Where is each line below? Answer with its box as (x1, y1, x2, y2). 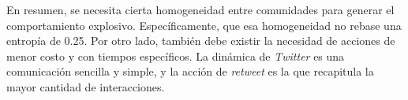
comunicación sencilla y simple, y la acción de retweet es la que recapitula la (6, 63, 374, 80)
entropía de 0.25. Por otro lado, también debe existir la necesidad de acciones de (6, 32, 395, 49)
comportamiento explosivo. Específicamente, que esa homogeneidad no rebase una (6, 17, 402, 33)
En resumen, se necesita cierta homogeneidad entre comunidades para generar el (6, 2, 395, 17)
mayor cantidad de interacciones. (6, 78, 165, 94)
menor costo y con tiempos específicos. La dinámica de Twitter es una (6, 47, 345, 64)
